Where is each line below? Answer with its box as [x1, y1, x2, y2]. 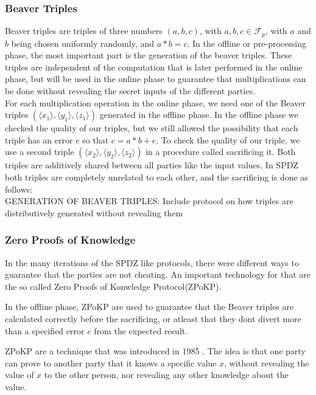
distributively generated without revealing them [5, 206, 183, 219]
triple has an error [5, 133, 73, 146]
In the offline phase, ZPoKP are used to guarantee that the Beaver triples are [5, 300, 294, 313]
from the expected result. [94, 324, 188, 337]
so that [82, 133, 109, 146]
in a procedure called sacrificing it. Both [146, 145, 296, 158]
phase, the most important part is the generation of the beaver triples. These [5, 49, 292, 61]
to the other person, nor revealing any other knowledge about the [44, 368, 289, 381]
